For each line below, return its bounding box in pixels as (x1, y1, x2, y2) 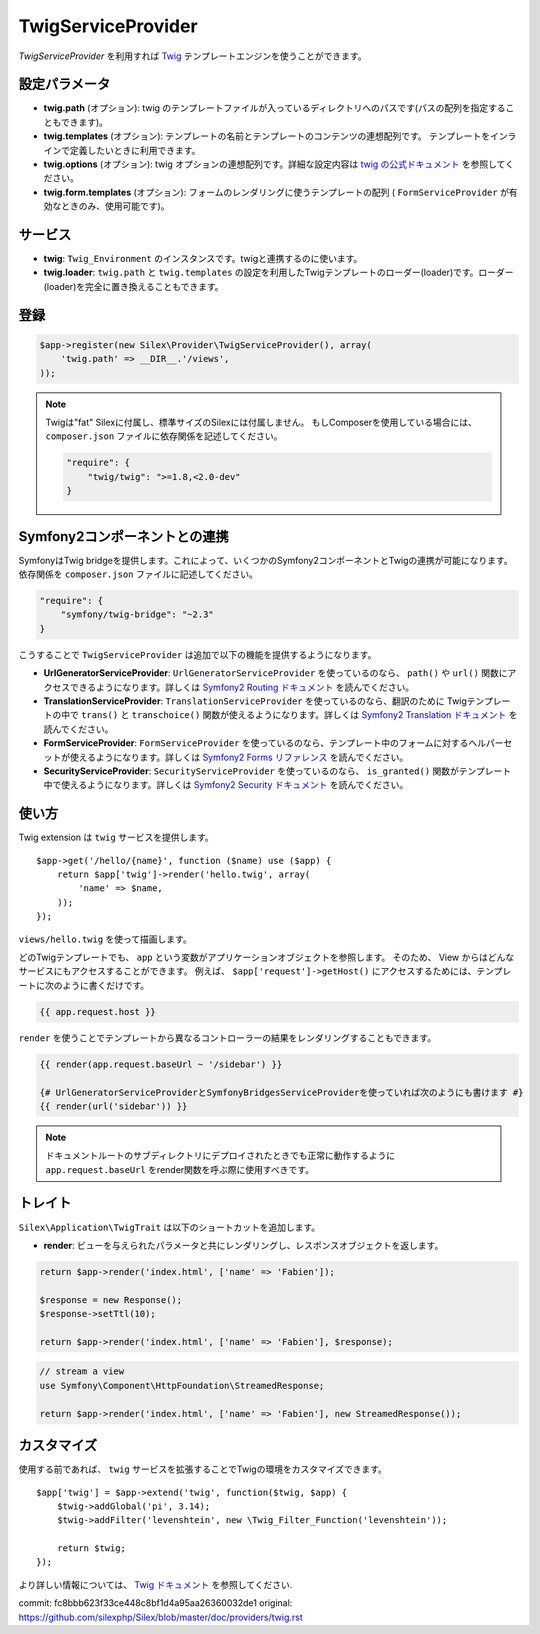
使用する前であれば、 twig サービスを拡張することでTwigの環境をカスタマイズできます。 (18, 1463, 387, 1475)
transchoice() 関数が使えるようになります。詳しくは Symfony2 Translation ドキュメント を (131, 709, 518, 721)
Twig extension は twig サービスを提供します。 (18, 831, 214, 844)
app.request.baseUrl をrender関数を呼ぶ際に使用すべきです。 (45, 1163, 315, 1175)
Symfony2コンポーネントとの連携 (18, 528, 229, 545)
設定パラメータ (18, 76, 111, 93)
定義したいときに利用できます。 (69, 144, 201, 156)
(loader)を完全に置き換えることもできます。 (43, 280, 224, 292)
